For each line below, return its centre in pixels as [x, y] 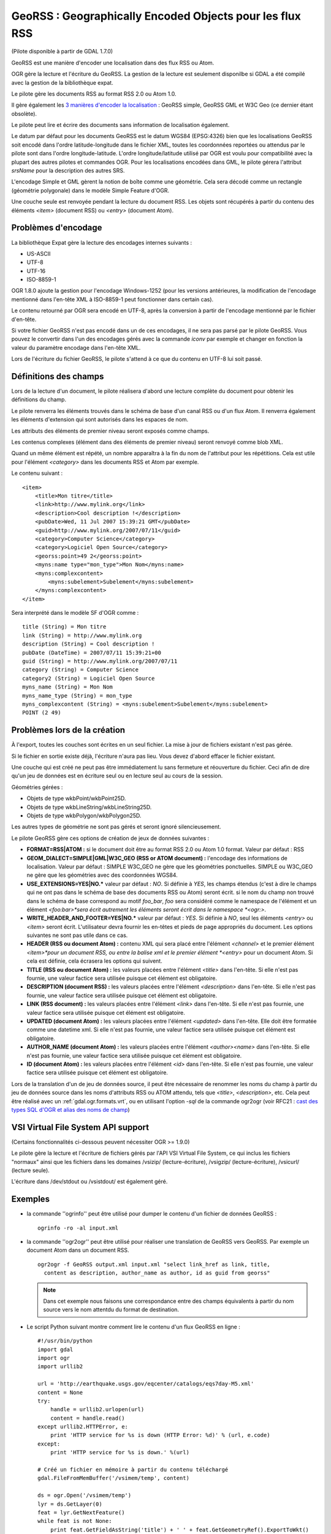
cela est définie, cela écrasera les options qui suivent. [94, 961]
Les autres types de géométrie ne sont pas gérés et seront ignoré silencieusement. [116, 827]
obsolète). [24, 114]
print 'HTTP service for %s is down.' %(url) [120, 1452]
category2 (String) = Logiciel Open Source [89, 678]
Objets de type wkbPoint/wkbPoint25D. [76, 798]
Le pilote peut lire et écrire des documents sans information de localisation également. [120, 125]
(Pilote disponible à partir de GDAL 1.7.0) [62, 52]
